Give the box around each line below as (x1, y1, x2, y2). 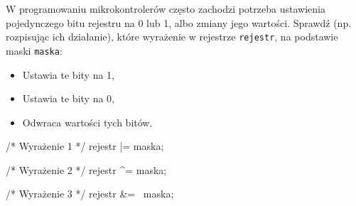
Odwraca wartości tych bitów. (22, 114, 153, 129)
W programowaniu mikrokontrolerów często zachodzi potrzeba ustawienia (6, 1, 325, 16)
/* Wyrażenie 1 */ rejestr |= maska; (6, 139, 164, 153)
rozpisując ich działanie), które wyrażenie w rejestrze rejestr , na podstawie (6, 29, 338, 44)
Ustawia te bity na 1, (22, 67, 114, 82)
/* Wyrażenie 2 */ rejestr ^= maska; (6, 162, 167, 177)
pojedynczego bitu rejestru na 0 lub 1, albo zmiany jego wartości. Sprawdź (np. (6, 15, 352, 30)
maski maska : (6, 43, 63, 58)
